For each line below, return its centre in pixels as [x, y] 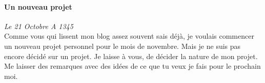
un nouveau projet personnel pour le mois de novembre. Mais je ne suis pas [123, 46]
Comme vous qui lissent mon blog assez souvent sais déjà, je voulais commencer [129, 36]
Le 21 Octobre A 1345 [39, 26]
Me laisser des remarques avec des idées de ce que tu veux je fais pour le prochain [132, 66]
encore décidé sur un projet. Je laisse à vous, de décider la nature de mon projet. [131, 56]
